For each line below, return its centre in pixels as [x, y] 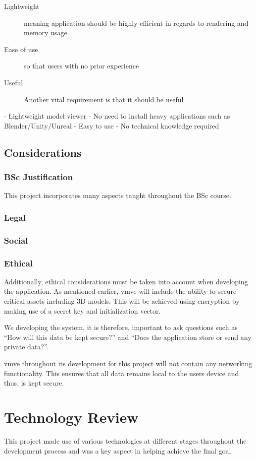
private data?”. [26, 347]
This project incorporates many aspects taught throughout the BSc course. [118, 195]
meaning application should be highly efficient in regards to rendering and [136, 23]
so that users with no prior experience [81, 66]
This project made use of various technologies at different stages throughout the [125, 440]
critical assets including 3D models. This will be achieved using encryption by [122, 301]
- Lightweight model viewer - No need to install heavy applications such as [117, 116]
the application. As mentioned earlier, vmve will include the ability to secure [120, 291]
